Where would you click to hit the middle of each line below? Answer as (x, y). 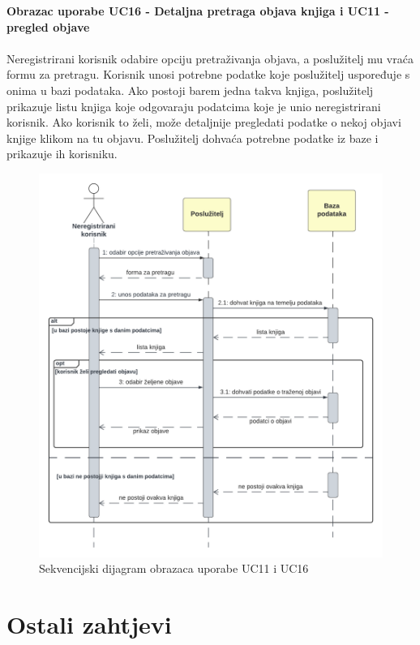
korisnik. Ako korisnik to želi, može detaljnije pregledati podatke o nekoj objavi (204, 122)
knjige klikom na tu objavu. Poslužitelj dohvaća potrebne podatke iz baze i (193, 138)
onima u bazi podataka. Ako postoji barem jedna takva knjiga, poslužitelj (190, 90)
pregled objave (48, 26)
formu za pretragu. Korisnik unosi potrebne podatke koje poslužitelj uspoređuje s (208, 74)
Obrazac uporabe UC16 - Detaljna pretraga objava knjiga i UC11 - (198, 11)
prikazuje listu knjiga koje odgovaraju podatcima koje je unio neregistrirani (194, 106)
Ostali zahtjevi (89, 624)
